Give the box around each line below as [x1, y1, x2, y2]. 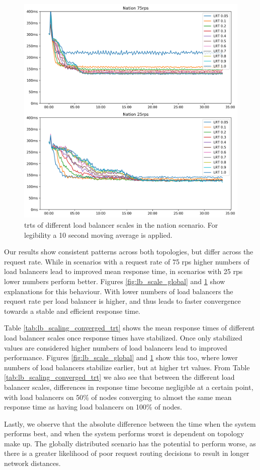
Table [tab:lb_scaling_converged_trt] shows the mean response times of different [4, 322, 255, 333]
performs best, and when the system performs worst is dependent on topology [4, 428, 244, 439]
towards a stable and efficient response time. [4, 305, 141, 316]
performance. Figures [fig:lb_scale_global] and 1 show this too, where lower [4, 352, 238, 363]
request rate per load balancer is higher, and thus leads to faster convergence [4, 296, 241, 306]
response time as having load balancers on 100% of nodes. [4, 401, 182, 412]
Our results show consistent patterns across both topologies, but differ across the [4, 246, 253, 257]
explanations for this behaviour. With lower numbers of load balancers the [4, 286, 233, 296]
